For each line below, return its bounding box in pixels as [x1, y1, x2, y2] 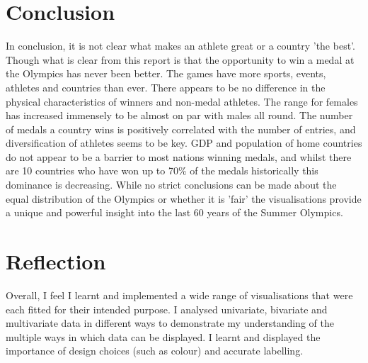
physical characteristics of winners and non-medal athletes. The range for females [6, 94, 358, 108]
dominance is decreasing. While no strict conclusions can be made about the [6, 177, 337, 192]
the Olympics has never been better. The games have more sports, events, [6, 66, 326, 81]
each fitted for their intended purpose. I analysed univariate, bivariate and [6, 301, 328, 316]
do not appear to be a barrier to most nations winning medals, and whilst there [6, 149, 352, 164]
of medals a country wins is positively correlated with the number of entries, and [6, 121, 356, 136]
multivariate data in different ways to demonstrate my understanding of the [6, 315, 334, 330]
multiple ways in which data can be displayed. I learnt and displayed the [6, 329, 321, 344]
